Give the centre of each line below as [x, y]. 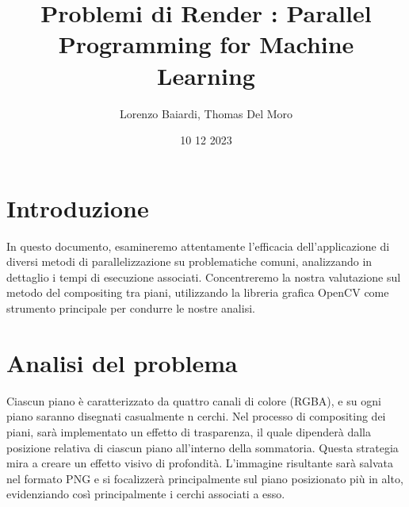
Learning [206, 75]
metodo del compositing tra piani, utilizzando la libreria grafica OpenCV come [198, 292]
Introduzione [78, 207]
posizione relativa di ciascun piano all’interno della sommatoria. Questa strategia [203, 447]
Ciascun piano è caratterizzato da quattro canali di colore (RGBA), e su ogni [194, 400]
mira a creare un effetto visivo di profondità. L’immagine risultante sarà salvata [200, 463]
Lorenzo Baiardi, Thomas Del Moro [206, 113]
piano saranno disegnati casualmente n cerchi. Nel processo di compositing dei [196, 416]
